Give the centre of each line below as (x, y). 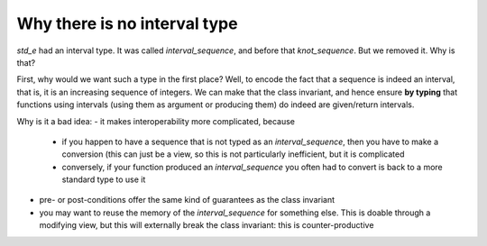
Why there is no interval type (127, 23)
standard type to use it (104, 179)
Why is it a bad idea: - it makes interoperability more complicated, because (156, 121)
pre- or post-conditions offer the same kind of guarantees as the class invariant (187, 200)
